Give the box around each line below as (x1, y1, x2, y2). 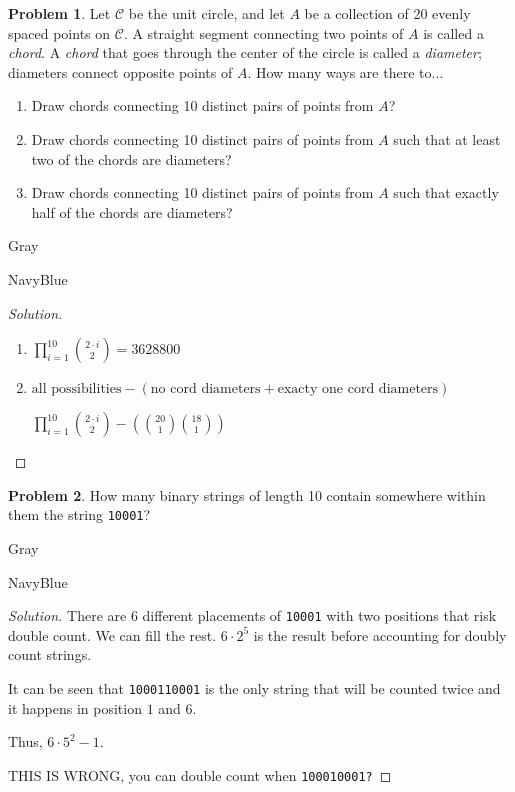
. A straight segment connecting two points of (123, 22, 404, 43)
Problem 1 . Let (8, 3, 111, 23)
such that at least (393, 128, 501, 149)
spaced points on (8, 22, 111, 43)
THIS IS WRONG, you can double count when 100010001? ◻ (8, 764, 392, 785)
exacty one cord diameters (277, 382, 439, 397)
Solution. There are (8, 605, 127, 626)
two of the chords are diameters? (31, 148, 232, 169)
